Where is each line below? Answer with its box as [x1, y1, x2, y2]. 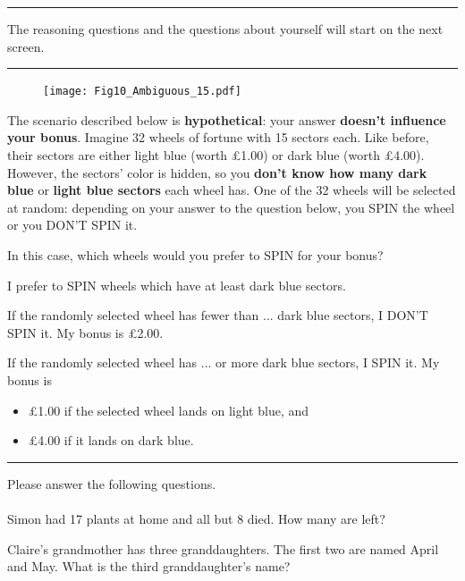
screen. [7, 37, 45, 55]
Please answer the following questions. [7, 474, 216, 493]
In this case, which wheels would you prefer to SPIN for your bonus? [7, 246, 384, 264]
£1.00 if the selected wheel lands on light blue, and [28, 400, 309, 419]
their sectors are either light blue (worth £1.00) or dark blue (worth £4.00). [7, 146, 425, 164]
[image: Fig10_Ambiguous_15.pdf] [43, 85, 241, 98]
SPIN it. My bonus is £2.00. [7, 323, 164, 341]
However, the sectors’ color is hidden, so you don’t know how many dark [7, 163, 427, 181]
